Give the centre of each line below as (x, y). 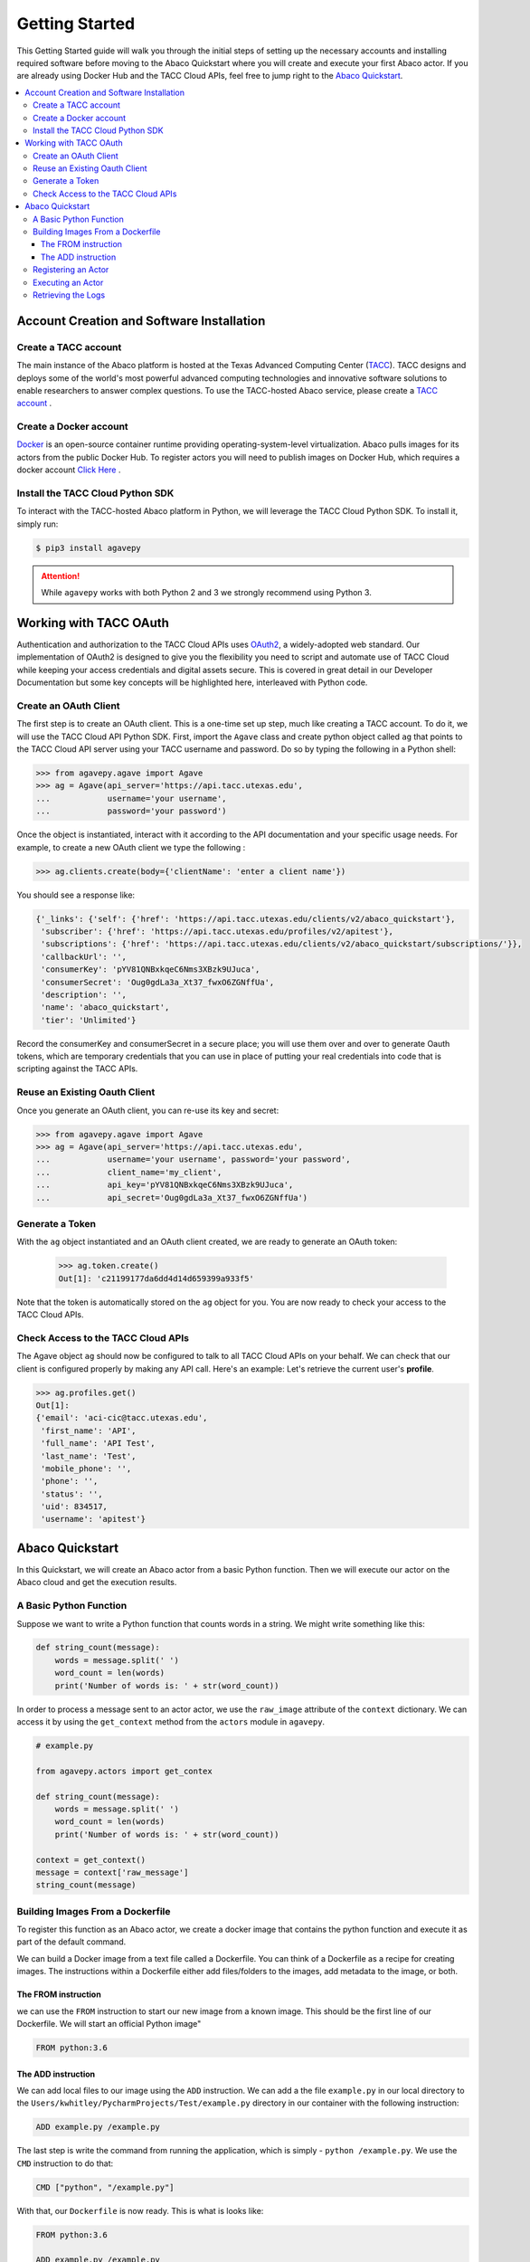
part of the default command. (71, 1942)
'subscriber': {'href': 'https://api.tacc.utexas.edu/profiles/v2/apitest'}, (217, 931)
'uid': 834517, (75, 1507)
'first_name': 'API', (89, 1430)
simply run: (38, 524)
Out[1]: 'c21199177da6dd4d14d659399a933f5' (156, 1278)
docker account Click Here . (69, 470)
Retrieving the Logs (69, 295)
